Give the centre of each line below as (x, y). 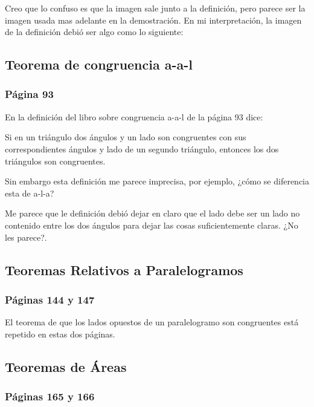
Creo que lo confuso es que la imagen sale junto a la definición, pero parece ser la (155, 8)
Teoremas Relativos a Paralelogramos (124, 269)
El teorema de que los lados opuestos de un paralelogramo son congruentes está (152, 322)
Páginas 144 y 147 (50, 299)
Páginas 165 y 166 (50, 396)
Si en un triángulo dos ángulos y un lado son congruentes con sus (126, 137)
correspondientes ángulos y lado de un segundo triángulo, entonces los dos (142, 148)
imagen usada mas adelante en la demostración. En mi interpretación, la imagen (153, 20)
